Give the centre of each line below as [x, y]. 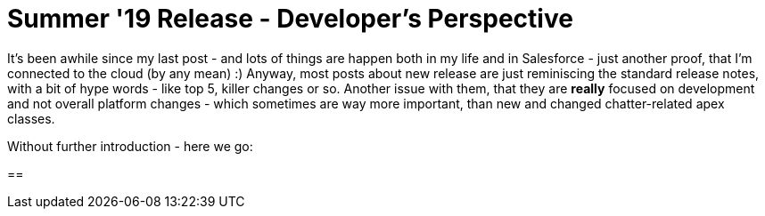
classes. [31, 118]
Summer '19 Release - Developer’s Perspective [290, 19]
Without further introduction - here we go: [130, 146]
